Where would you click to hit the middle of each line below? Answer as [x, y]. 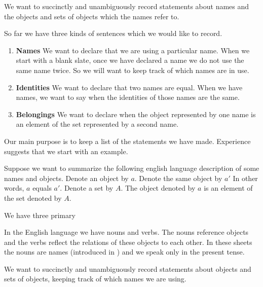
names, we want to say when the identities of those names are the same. [128, 97]
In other [245, 178]
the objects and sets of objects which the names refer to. [92, 16]
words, [14, 188]
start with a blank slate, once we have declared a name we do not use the [130, 60]
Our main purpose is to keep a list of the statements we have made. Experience [127, 141]
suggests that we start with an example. [66, 151]
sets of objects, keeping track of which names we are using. [95, 279]
